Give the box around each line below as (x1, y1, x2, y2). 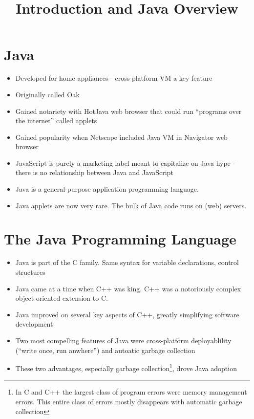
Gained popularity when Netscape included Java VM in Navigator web (15, 132, 228, 142)
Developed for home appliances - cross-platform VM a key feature (15, 73, 212, 83)
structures (15, 266, 45, 277)
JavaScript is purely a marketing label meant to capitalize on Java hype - (15, 157, 235, 168)
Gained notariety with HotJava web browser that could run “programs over (15, 106, 242, 116)
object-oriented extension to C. (15, 293, 108, 303)
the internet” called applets (15, 115, 97, 126)
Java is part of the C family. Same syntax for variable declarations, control (15, 257, 239, 267)
